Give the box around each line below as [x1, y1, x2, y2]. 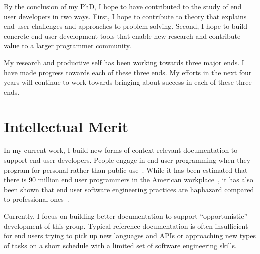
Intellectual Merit [4, 116, 129, 136]
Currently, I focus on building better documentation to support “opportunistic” [4, 211, 248, 221]
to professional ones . [4, 194, 69, 204]
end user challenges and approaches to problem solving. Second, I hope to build [4, 21, 247, 31]
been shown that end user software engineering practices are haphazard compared [4, 184, 254, 194]
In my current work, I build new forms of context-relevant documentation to [4, 145, 238, 155]
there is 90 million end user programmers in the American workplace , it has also [4, 174, 253, 185]
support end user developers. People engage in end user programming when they [4, 155, 251, 165]
